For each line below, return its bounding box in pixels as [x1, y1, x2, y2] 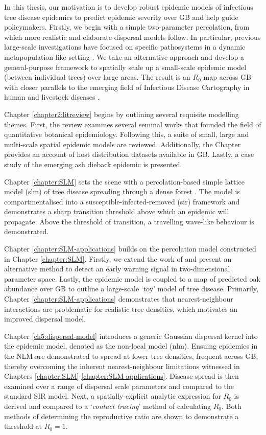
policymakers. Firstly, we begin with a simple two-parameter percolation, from [4, 21, 250, 32]
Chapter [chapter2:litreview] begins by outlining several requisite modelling [4, 108, 239, 119]
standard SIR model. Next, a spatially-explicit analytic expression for [4, 391, 221, 401]
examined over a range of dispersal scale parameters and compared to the [4, 380, 234, 391]
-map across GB [201, 72, 251, 82]
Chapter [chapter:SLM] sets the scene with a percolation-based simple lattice [4, 176, 245, 187]
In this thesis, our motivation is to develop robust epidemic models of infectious [4, 2, 253, 12]
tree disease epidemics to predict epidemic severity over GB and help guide [4, 11, 238, 22]
